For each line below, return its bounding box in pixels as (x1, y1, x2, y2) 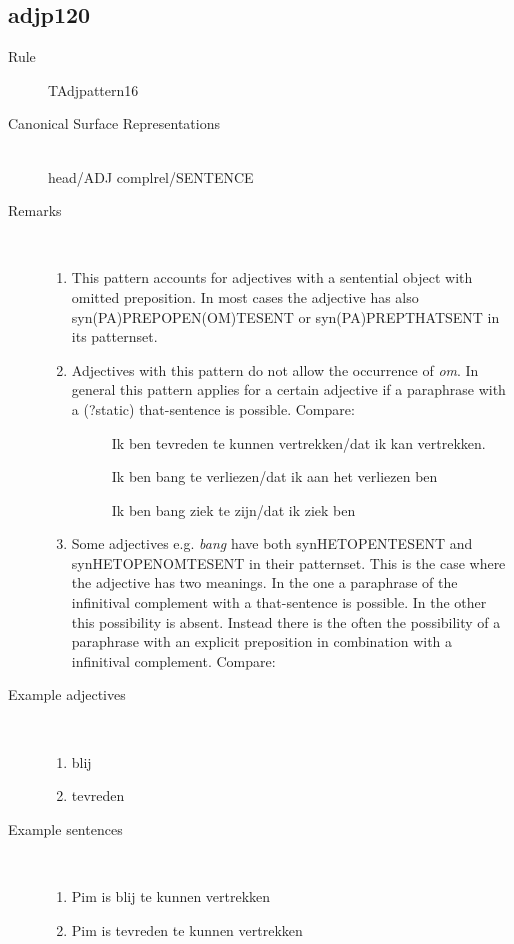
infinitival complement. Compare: (71, 650, 276, 671)
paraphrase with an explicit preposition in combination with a (71, 631, 453, 652)
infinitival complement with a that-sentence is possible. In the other (71, 592, 487, 613)
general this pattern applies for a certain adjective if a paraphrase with (71, 379, 506, 400)
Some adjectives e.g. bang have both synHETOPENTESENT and (71, 533, 473, 554)
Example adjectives (8, 684, 126, 705)
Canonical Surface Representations (8, 113, 220, 134)
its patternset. (71, 326, 158, 347)
